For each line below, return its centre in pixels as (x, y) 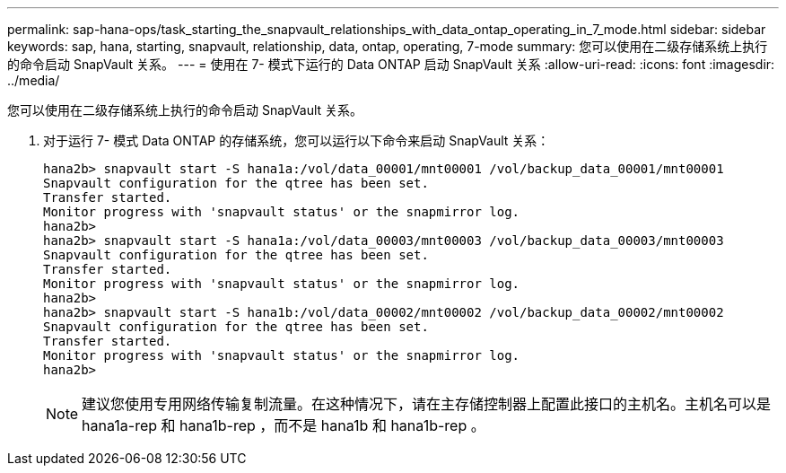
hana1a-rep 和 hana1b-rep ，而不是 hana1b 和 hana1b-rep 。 (284, 425)
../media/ (34, 80)
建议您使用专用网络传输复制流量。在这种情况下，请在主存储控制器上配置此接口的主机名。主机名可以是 (427, 404)
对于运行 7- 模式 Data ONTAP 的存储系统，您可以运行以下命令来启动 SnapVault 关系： (297, 140)
